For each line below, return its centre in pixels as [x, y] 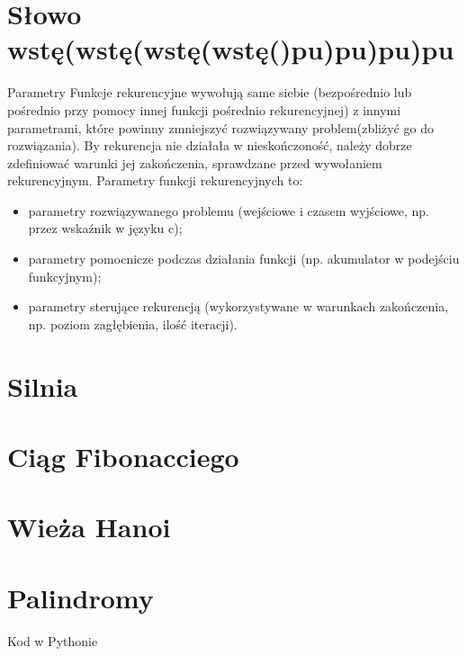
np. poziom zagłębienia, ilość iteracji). [133, 324]
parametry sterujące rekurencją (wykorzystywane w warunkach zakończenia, [238, 306]
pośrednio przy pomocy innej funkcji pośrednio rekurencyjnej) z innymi [204, 109]
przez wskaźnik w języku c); [105, 228]
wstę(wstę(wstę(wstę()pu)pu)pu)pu [231, 49]
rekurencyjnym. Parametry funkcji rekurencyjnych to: [155, 180]
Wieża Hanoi [89, 527]
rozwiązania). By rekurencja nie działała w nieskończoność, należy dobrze [210, 145]
